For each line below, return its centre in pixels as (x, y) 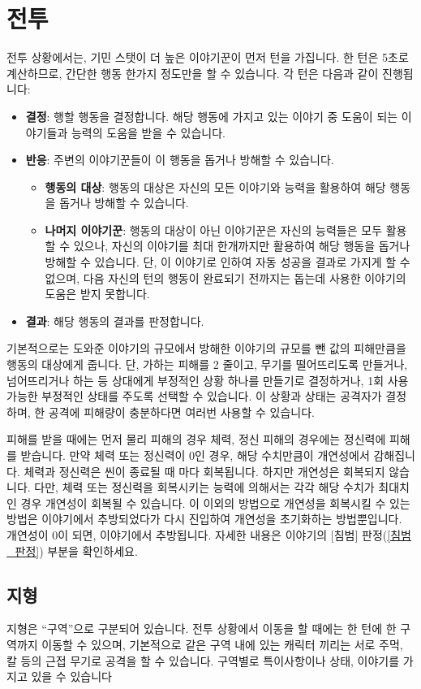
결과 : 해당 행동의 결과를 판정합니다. (115, 321)
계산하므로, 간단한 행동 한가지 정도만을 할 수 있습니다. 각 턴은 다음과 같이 (193, 73)
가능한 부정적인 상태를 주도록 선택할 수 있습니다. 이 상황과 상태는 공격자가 (194, 396)
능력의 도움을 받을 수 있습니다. (148, 132)
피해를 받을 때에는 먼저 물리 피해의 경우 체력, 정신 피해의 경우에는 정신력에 (196, 439)
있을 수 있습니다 (71, 676)
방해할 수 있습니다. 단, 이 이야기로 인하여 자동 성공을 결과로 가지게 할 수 (228, 262)
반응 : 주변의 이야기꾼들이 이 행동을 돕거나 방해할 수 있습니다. (180, 160)
